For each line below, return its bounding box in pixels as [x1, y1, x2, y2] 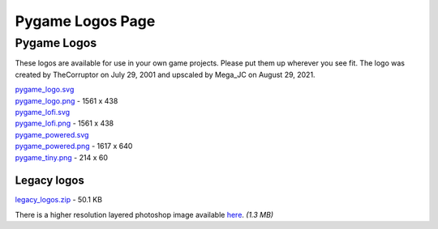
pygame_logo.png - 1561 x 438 [15, 95, 118, 105]
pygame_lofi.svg [15, 107, 71, 117]
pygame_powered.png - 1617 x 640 [15, 142, 133, 151]
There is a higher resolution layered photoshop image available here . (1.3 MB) [15, 210, 274, 219]
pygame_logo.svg [15, 85, 75, 95]
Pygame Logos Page [15, 12, 156, 30]
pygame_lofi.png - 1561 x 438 [15, 118, 114, 129]
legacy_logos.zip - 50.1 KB [15, 195, 103, 205]
